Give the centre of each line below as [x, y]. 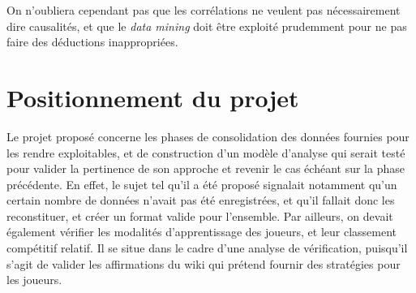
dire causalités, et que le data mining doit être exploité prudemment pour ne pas [207, 26]
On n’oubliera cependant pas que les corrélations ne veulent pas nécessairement [204, 10]
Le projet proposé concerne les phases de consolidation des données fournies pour [208, 136]
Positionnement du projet [153, 97]
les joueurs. [34, 280]
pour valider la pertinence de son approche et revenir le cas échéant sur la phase [206, 168]
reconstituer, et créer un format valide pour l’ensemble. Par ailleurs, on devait [200, 215]
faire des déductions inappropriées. [92, 42]
